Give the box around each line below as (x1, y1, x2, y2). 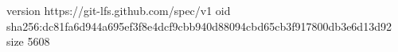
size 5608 (6, 33, 50, 50)
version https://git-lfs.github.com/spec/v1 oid (6, 2, 231, 18)
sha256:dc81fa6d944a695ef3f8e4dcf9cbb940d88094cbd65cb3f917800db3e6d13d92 (6, 17, 392, 34)
